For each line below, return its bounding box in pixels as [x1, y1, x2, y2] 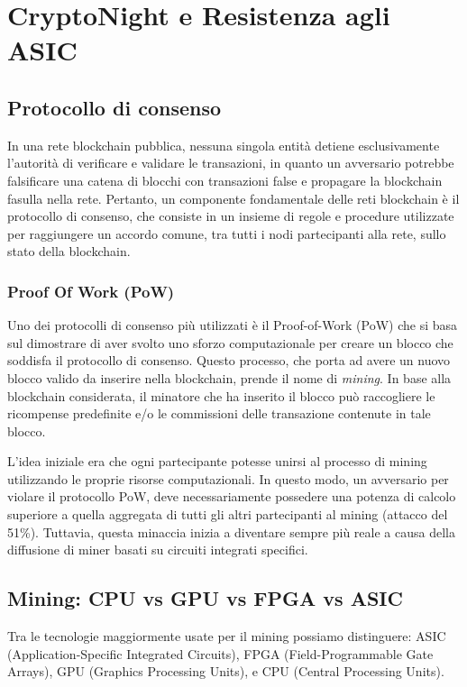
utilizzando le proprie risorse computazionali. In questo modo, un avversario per [7, 469, 449, 488]
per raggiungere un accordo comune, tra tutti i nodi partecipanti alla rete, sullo [7, 224, 446, 243]
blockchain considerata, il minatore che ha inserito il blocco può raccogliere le [7, 386, 435, 405]
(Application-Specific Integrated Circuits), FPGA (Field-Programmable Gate [7, 644, 434, 663]
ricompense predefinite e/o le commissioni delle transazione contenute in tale [7, 404, 431, 423]
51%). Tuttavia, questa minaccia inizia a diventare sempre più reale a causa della [7, 522, 455, 541]
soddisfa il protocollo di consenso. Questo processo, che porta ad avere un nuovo [7, 351, 451, 370]
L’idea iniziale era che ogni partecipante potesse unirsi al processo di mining [7, 452, 427, 471]
